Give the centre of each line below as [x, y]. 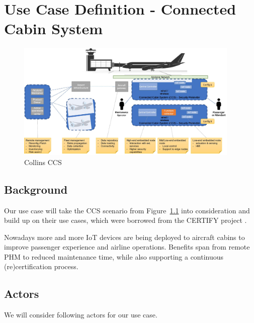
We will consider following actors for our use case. [81, 315]
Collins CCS [43, 162]
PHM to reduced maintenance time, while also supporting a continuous [114, 256]
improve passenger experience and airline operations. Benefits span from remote [127, 247]
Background [36, 189]
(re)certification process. [41, 266]
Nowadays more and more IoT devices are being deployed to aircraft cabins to [124, 237]
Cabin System [54, 28]
